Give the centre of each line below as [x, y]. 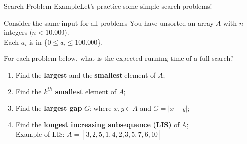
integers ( [18, 32]
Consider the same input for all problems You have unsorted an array [109, 22]
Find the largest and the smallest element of [86, 74]
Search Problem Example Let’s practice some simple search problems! [108, 6]
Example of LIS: [40, 134]
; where [101, 108]
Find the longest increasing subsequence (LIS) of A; [102, 124]
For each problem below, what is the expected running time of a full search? [119, 58]
